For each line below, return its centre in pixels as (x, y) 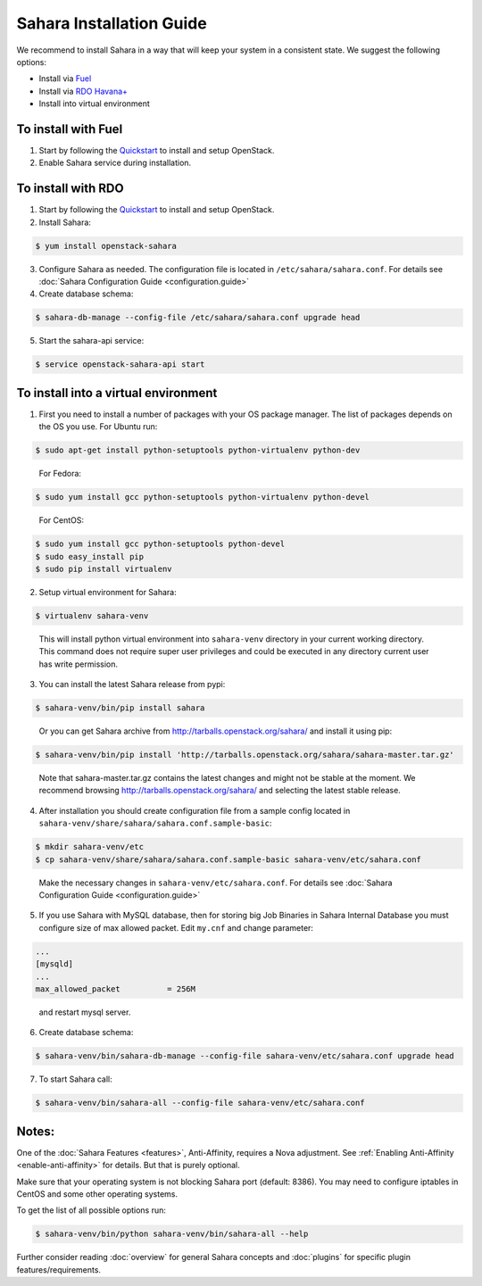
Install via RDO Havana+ (83, 91)
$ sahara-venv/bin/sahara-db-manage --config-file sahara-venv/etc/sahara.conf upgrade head (245, 1056)
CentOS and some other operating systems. (97, 1194)
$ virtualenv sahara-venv (92, 615)
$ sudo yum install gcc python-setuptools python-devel (160, 544)
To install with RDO (70, 189)
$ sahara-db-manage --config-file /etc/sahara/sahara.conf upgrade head (198, 318)
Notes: (36, 1131)
